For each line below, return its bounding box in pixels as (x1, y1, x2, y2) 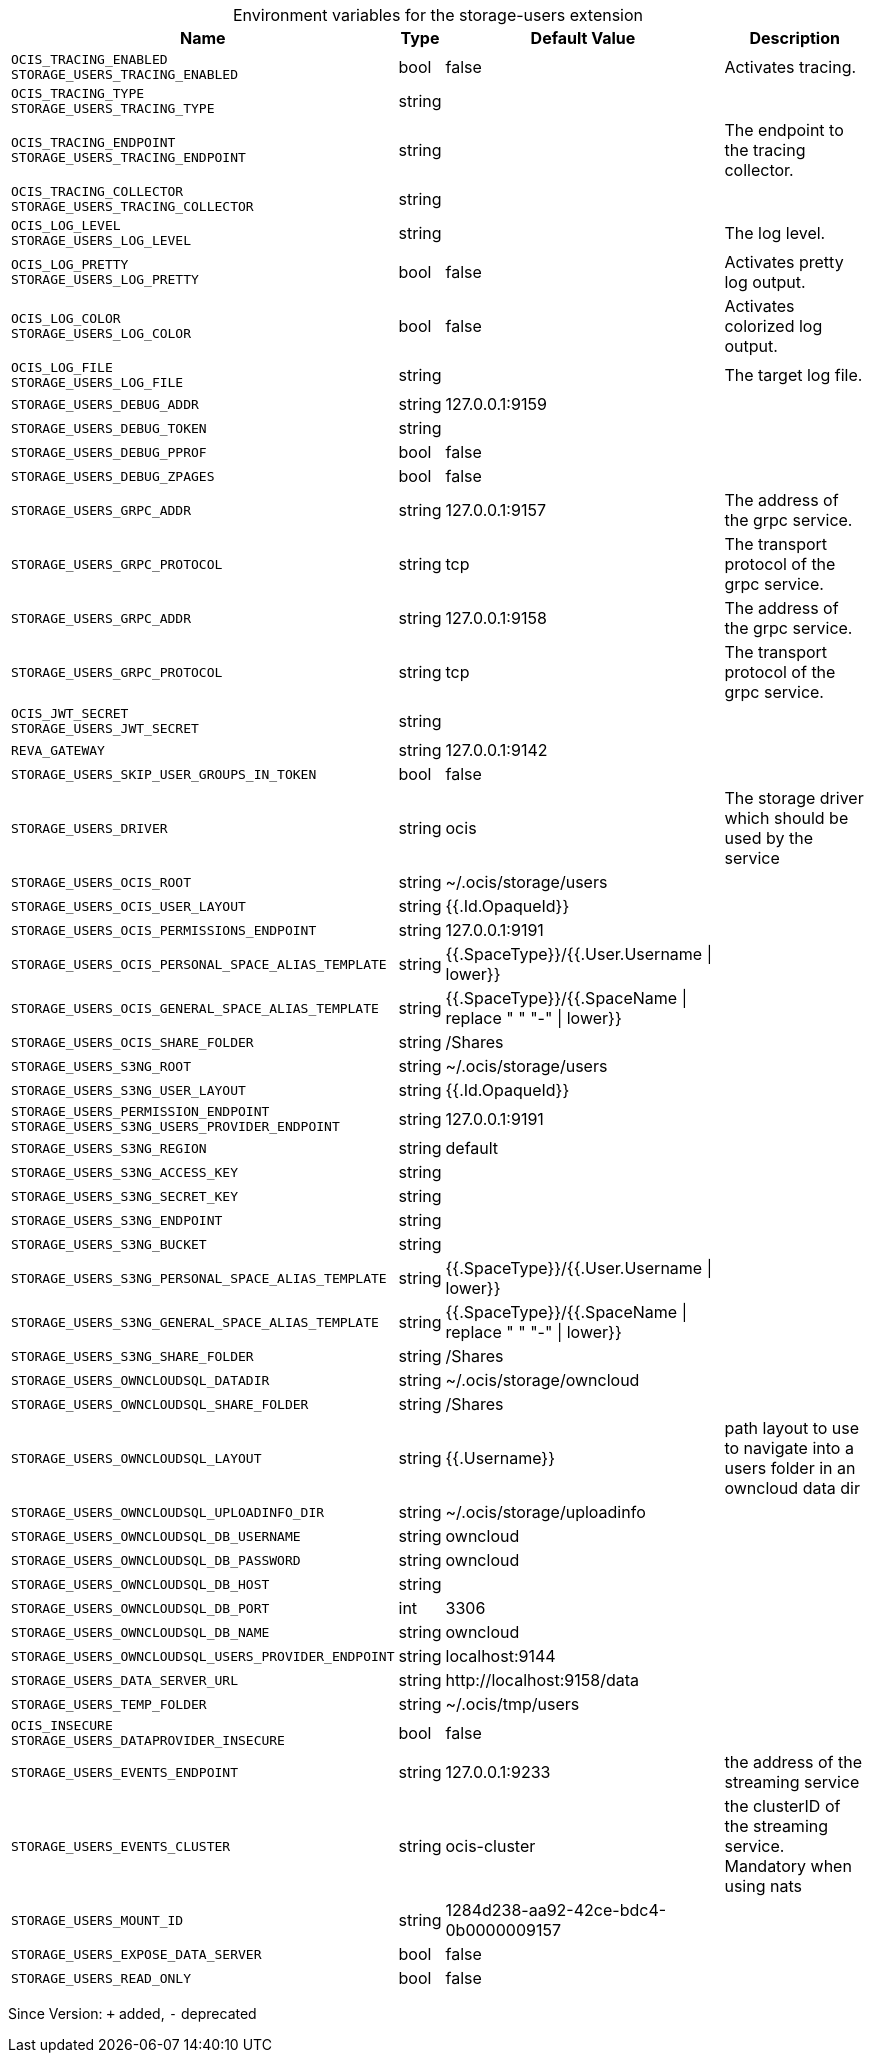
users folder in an (724, 1458, 856, 1478)
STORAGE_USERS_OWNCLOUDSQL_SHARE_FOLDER (11, 1396, 309, 1412)
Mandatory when (724, 1856, 852, 1876)
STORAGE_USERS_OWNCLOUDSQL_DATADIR (11, 1372, 270, 1388)
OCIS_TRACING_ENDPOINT (11, 135, 176, 150)
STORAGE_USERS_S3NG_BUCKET (11, 1236, 207, 1252)
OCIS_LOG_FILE (11, 360, 113, 375)
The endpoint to (724, 120, 844, 140)
